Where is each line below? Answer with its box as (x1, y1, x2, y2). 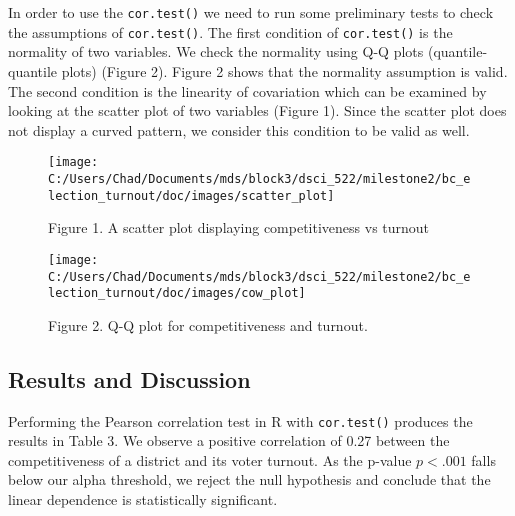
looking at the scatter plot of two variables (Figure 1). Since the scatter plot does (8, 100, 507, 121)
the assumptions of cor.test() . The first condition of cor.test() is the (8, 21, 453, 42)
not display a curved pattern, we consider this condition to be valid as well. (8, 119, 470, 140)
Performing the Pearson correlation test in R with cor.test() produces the (8, 410, 473, 431)
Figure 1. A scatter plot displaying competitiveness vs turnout (48, 217, 430, 238)
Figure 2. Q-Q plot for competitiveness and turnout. (48, 314, 368, 335)
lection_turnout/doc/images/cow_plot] (48, 286, 306, 301)
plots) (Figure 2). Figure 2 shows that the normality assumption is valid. (61, 60, 508, 81)
